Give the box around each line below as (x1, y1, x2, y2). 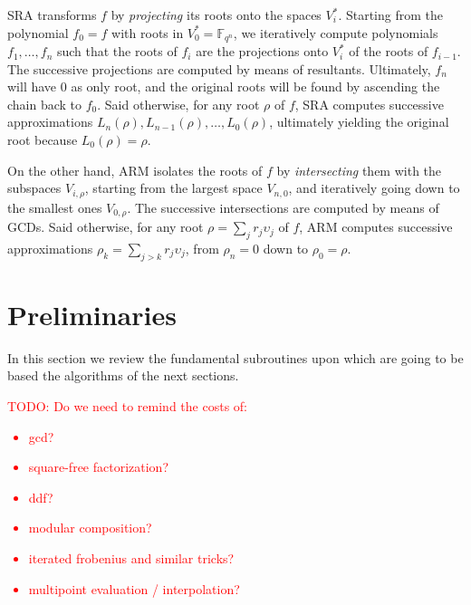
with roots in (111, 23, 184, 42)
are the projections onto (196, 42, 329, 61)
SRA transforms (7, 5, 97, 24)
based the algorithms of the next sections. (7, 366, 239, 385)
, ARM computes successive (299, 217, 453, 236)
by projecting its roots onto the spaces (111, 5, 322, 24)
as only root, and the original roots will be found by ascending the (71, 77, 440, 96)
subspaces (7, 178, 62, 197)
